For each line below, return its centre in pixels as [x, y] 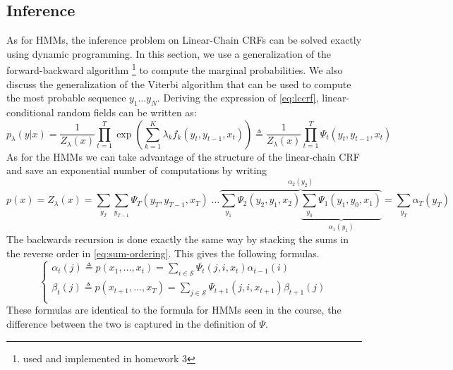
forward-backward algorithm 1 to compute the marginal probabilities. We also [175, 69]
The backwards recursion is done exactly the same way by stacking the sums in [178, 239]
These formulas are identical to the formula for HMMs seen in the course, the [174, 310]
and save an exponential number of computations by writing [137, 170]
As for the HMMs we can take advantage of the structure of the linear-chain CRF [183, 156]
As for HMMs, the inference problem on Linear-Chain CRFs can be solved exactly [184, 40]
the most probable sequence [66, 98]
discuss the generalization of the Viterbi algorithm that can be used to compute [179, 84]
